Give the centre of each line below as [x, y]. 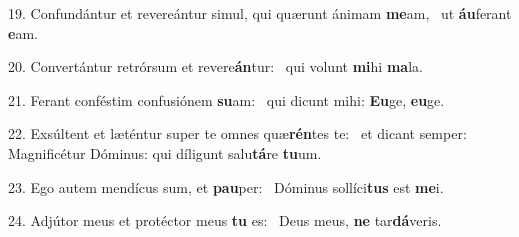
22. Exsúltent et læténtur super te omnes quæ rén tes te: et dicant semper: [237, 133]
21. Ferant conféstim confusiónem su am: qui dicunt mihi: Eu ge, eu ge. [226, 99]
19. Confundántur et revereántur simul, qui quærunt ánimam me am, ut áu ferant [260, 13]
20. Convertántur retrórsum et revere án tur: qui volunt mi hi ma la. [215, 66]
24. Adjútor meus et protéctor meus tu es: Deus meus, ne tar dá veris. [225, 220]
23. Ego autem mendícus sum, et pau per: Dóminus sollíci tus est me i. [226, 186]
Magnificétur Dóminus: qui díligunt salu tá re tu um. [165, 152]
